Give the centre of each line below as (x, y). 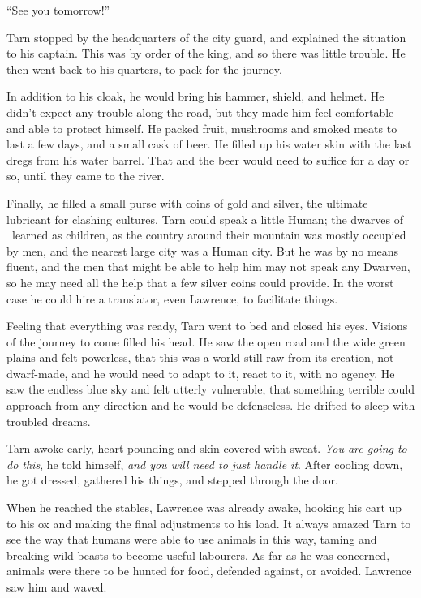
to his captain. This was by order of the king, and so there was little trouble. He (206, 53)
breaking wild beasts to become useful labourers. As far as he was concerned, (198, 555)
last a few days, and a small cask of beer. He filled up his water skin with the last (209, 144)
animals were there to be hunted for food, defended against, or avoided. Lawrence (209, 571)
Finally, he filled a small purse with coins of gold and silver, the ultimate (187, 202)
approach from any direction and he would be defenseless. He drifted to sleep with (211, 405)
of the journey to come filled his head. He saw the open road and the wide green (206, 341)
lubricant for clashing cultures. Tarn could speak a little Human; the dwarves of (205, 219)
